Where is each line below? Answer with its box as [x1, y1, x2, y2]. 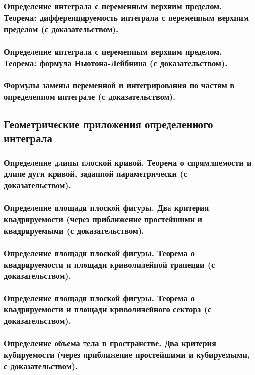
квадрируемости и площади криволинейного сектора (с [4, 303, 212, 315]
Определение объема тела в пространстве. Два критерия [4, 337, 216, 349]
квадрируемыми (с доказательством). [4, 224, 144, 236]
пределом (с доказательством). [4, 22, 119, 34]
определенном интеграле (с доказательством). [4, 90, 176, 102]
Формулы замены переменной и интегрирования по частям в [4, 79, 235, 91]
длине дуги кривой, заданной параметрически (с [4, 168, 187, 180]
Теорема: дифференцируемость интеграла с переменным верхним [4, 11, 249, 23]
